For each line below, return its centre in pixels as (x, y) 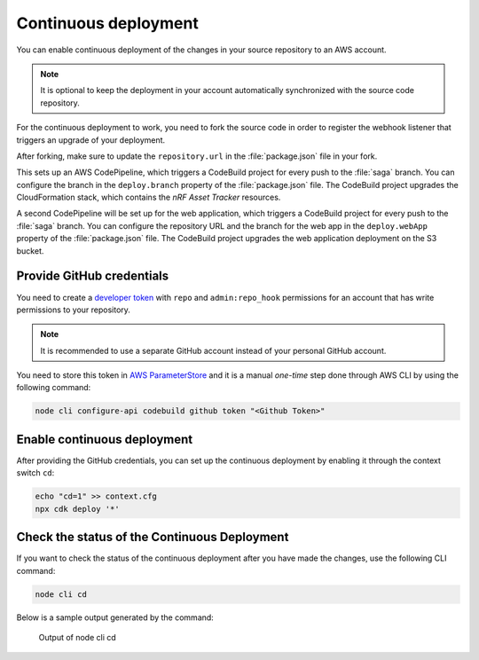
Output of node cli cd (78, 637)
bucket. (30, 251)
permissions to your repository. (73, 310)
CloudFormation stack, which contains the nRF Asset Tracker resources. (149, 197)
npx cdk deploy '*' (77, 509)
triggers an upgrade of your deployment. (91, 140)
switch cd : (35, 473)
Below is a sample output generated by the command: (115, 617)
